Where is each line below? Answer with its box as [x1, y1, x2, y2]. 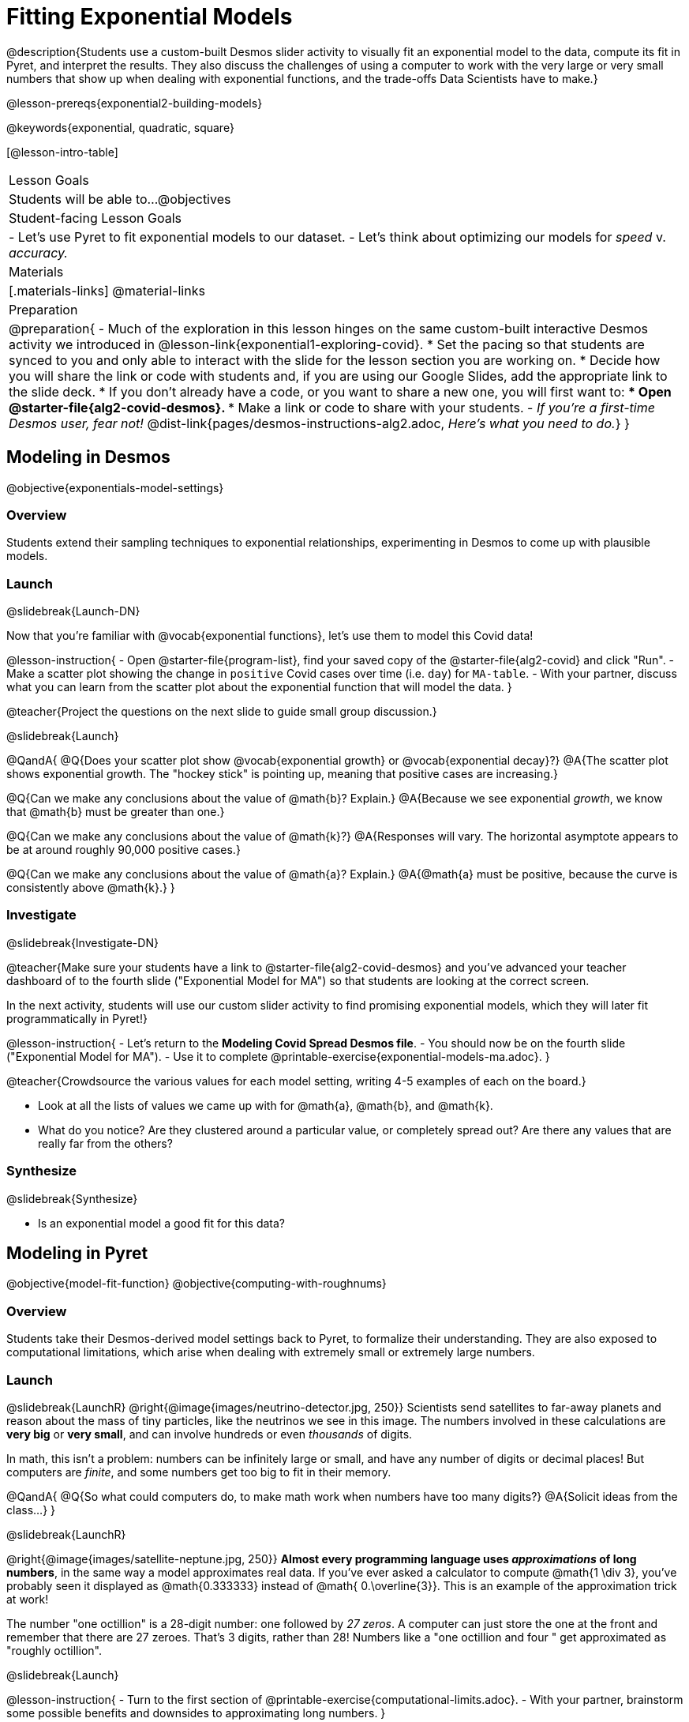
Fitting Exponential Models [6, 3, 293, 30]
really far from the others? [38, 1136, 173, 1150]
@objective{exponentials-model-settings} [6, 480, 224, 494]
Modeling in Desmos [6, 447, 170, 468]
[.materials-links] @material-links [9, 282, 205, 299]
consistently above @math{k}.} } [6, 881, 175, 895]
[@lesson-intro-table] [6, 145, 118, 159]
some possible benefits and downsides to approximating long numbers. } [6, 1705, 386, 1720]
